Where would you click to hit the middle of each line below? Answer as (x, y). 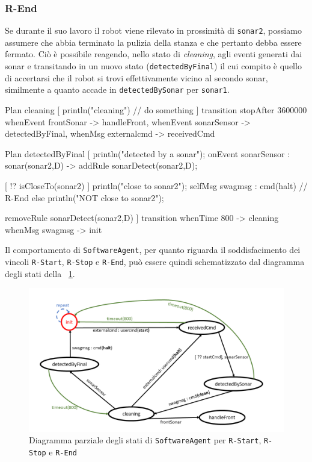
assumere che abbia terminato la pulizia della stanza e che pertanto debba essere (153, 42)
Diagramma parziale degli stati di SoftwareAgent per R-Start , (145, 440)
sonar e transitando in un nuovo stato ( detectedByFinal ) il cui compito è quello (153, 66)
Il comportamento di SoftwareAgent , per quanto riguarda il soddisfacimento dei (153, 250)
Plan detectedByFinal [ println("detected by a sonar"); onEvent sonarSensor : (148, 153)
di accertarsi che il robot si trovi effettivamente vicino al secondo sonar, (136, 77)
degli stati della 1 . (40, 273)
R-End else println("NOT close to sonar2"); (84, 197)
